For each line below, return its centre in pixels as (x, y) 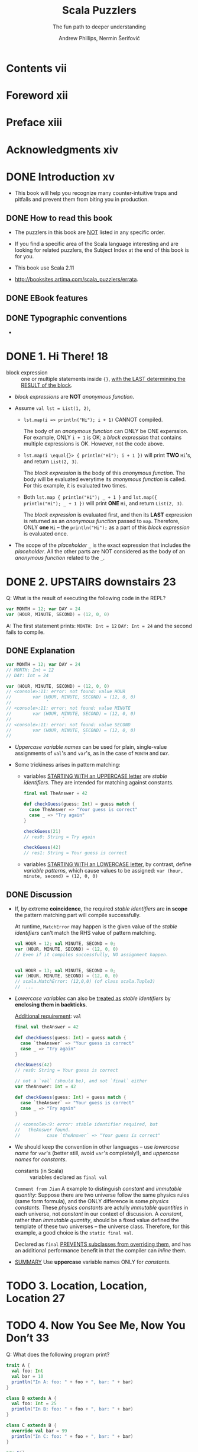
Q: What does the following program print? (58, 1355)
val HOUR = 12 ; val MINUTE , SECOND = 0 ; (65, 943)
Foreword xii (37, 96)
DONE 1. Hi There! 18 (57, 356)
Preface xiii (34, 123)
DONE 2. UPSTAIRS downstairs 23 (91, 582)
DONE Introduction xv (61, 177)
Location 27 (36, 1299)
